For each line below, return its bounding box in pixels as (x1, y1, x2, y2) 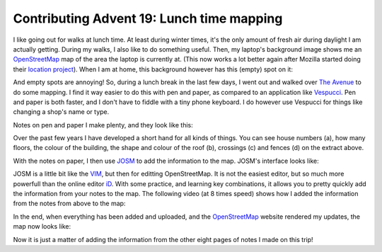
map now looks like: (13, 222, 71, 231)
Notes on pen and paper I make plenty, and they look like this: (13, 120, 194, 129)
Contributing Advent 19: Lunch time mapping (13, 11, 283, 26)
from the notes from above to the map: (13, 199, 126, 208)
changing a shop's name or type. (13, 108, 110, 116)
